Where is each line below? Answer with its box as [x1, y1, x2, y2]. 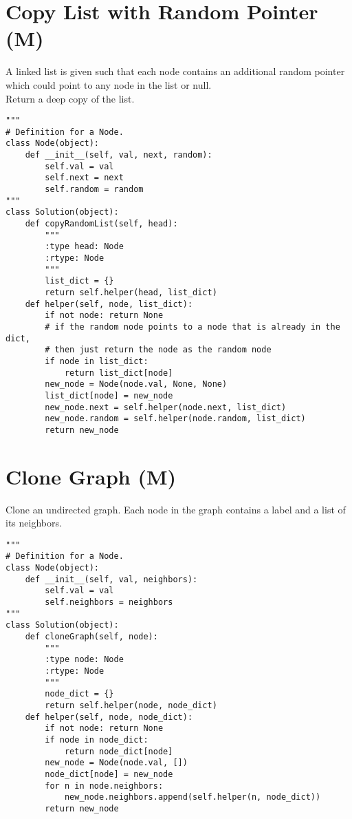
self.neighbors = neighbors [45, 597, 173, 608]
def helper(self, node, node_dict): [25, 712, 193, 722]
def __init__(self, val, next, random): [25, 150, 212, 160]
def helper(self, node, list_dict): [25, 299, 193, 309]
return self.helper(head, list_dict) [45, 287, 217, 297]
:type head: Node [45, 242, 124, 252]
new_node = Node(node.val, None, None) [45, 379, 228, 390]
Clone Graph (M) [5, 462, 177, 490]
